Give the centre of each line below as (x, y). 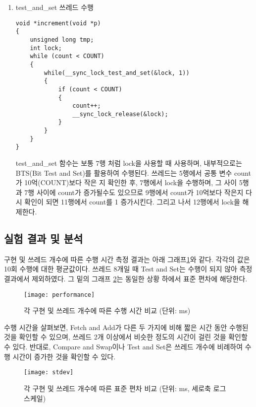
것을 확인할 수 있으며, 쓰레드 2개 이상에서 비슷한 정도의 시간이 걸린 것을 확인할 (126, 337)
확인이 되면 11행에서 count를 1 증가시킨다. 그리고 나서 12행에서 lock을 (132, 202)
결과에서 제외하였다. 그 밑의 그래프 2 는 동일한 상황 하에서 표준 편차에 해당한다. (126, 279)
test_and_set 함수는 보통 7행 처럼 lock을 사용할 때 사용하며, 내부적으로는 (129, 163)
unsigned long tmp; (62, 39)
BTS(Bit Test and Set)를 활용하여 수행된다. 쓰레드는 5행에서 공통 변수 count (133, 172)
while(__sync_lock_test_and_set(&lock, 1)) (117, 73)
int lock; (46, 48)
